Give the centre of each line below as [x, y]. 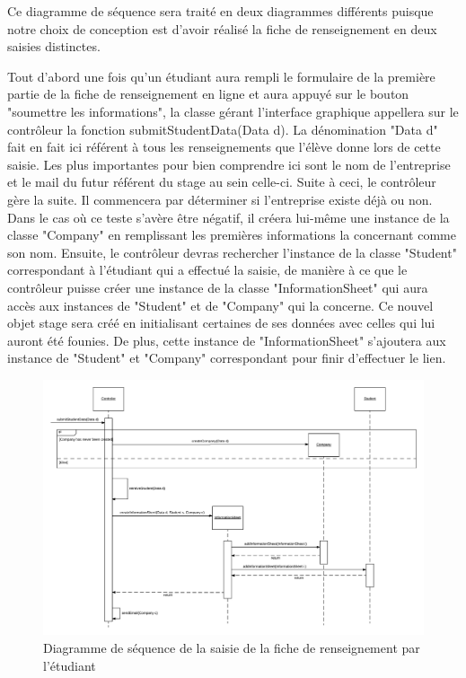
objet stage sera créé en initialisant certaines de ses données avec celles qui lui [221, 323]
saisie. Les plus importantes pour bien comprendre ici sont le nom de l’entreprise [229, 164]
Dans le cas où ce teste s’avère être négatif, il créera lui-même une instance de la [229, 217]
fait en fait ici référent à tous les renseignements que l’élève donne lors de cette [224, 147]
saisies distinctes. [54, 46]
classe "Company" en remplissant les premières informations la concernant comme [232, 235]
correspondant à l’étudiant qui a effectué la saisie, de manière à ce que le [207, 270]
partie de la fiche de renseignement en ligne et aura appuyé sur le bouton [208, 94]
